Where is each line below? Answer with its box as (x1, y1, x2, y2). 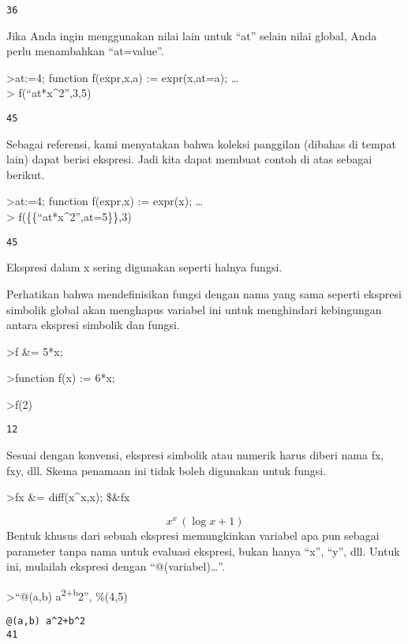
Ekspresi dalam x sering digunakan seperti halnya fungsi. (6, 259, 283, 275)
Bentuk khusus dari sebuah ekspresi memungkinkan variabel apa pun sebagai (6, 526, 380, 543)
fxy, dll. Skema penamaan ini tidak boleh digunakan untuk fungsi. (6, 462, 327, 478)
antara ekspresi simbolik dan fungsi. (6, 316, 180, 333)
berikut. (6, 166, 45, 182)
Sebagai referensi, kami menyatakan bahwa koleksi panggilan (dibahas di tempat (6, 135, 396, 152)
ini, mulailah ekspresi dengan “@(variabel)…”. (6, 558, 225, 575)
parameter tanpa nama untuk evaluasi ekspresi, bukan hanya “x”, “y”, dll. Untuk (6, 542, 400, 559)
